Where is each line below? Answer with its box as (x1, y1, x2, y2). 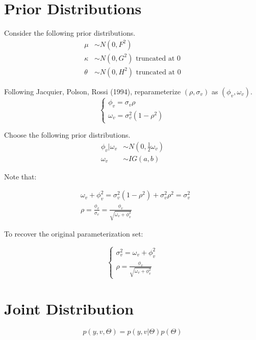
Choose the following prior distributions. (4, 129, 131, 140)
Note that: (4, 171, 37, 181)
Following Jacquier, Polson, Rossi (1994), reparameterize (4, 86, 181, 96)
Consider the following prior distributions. (4, 28, 136, 38)
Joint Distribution (4, 298, 134, 319)
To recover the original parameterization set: (4, 228, 143, 239)
